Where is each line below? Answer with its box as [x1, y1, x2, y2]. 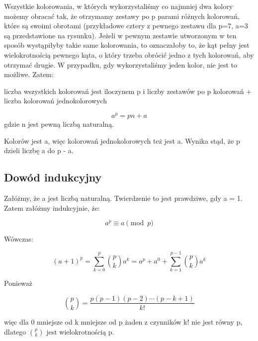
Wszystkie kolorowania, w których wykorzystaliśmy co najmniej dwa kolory [4, 1, 233, 11]
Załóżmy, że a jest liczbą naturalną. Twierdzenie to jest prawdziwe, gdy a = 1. [4, 193, 243, 203]
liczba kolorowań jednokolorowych [4, 95, 107, 106]
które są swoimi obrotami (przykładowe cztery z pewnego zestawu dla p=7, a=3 [4, 20, 248, 31]
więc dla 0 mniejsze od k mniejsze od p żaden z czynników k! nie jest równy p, [4, 316, 243, 327]
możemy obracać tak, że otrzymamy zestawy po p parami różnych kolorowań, [4, 10, 240, 21]
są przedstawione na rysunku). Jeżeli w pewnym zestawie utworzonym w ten [4, 30, 237, 40]
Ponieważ [4, 277, 32, 288]
